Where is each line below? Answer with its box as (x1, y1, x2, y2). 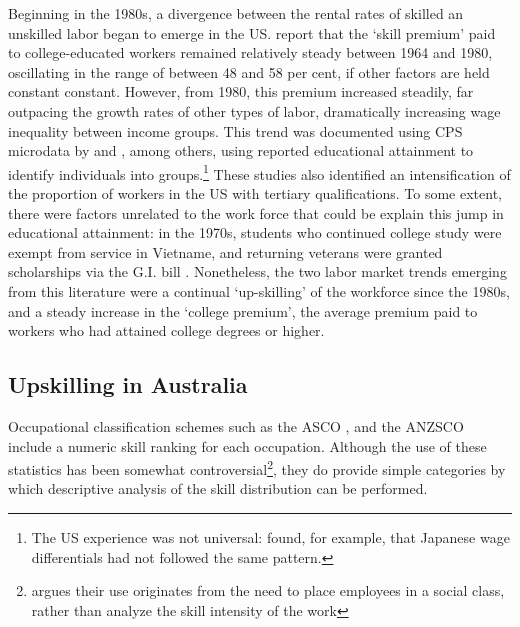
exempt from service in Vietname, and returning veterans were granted (8, 241, 443, 262)
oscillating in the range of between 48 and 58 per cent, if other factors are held (8, 61, 490, 82)
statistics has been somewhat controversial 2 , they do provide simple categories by (8, 456, 506, 479)
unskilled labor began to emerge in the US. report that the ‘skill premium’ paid (8, 22, 496, 43)
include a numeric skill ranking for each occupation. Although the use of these (8, 435, 487, 456)
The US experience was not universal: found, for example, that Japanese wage (31, 526, 510, 547)
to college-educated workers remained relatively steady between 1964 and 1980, (8, 42, 493, 63)
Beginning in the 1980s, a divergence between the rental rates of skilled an (8, 3, 464, 23)
